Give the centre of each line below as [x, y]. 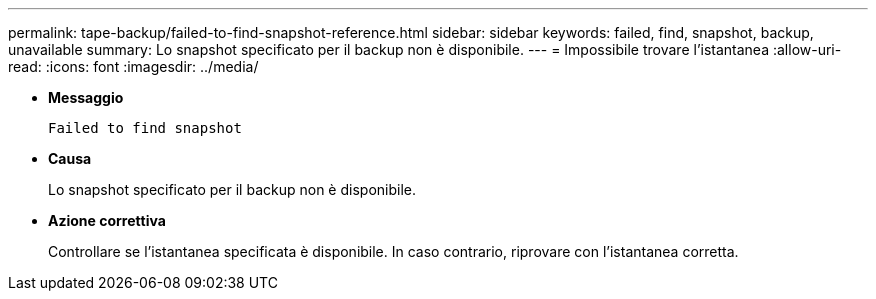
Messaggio [86, 97]
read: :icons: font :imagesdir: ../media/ [133, 66]
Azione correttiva [107, 220]
